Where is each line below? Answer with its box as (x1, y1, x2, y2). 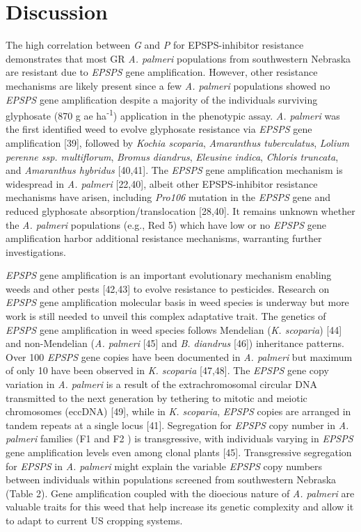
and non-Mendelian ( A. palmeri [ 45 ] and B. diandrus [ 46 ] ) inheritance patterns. (6, 336, 344, 350)
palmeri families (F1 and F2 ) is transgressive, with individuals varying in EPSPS (6, 431, 353, 446)
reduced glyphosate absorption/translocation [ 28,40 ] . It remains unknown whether (6, 203, 355, 218)
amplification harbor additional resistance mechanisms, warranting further (6, 231, 322, 245)
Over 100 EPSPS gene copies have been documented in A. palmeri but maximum (6, 349, 353, 364)
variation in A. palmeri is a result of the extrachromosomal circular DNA (6, 377, 317, 392)
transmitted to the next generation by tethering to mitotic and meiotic (6, 390, 307, 405)
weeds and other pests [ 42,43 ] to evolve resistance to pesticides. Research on (6, 281, 330, 296)
